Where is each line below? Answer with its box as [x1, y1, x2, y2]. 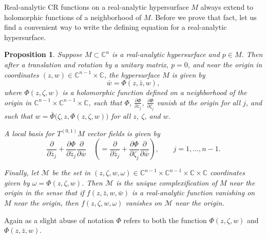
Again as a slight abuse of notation [4, 214, 114, 225]
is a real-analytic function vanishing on [132, 187, 255, 198]
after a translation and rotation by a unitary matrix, [4, 59, 169, 69]
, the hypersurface [104, 69, 160, 80]
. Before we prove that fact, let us [150, 11, 257, 22]
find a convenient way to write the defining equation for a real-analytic [4, 22, 227, 32]
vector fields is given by [87, 127, 160, 138]
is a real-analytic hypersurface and [112, 49, 220, 60]
